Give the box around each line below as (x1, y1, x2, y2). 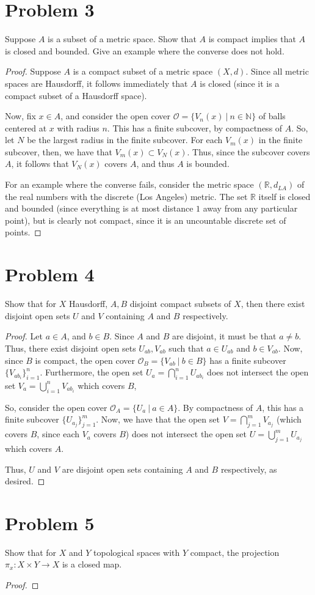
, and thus (136, 157, 175, 170)
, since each (37, 427, 80, 440)
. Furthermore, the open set (40, 366, 143, 379)
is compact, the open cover (35, 353, 136, 366)
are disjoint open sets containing (62, 462, 183, 475)
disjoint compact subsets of (129, 297, 231, 310)
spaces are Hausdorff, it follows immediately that (5, 76, 188, 89)
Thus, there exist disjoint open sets (5, 341, 136, 354)
